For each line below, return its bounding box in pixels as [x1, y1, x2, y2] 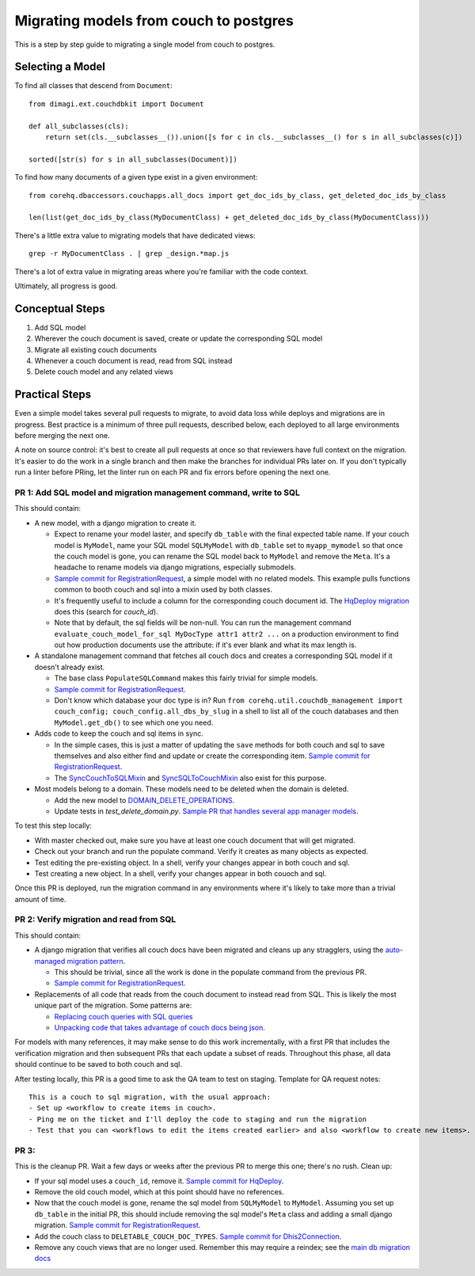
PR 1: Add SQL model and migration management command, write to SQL [14, 487, 301, 498]
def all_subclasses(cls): [28, 121, 130, 131]
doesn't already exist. [34, 662, 105, 672]
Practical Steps [14, 388, 91, 402]
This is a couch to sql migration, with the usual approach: [28, 1092, 271, 1101]
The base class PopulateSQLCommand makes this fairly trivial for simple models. [54, 673, 318, 683]
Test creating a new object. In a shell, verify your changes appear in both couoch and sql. [34, 868, 327, 878]
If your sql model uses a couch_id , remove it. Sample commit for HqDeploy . [34, 1176, 284, 1186]
